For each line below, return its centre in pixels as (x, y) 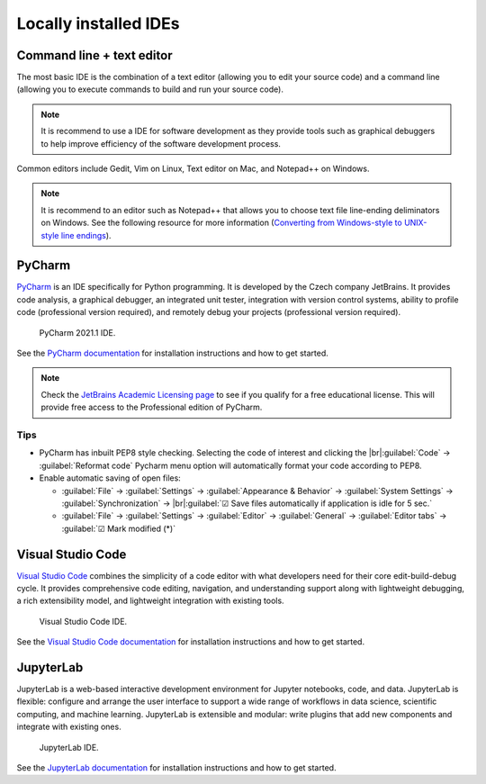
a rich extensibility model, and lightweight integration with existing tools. (150, 601)
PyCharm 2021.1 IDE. (77, 332)
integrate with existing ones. (69, 727)
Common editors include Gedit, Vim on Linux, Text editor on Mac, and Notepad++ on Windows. (193, 169)
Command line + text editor (94, 55)
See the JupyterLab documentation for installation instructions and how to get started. (176, 768)
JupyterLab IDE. (69, 747)
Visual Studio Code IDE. (83, 621)
